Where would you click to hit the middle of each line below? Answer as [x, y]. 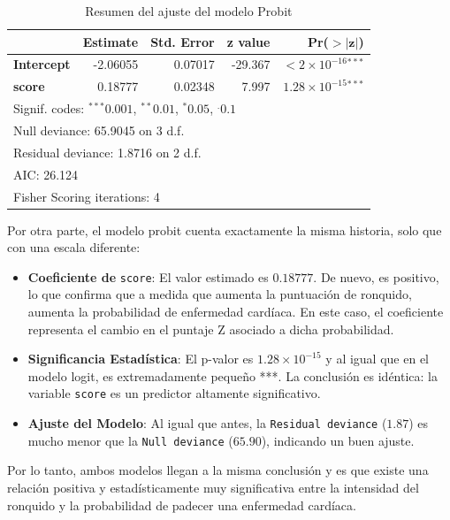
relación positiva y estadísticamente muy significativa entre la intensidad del [213, 487]
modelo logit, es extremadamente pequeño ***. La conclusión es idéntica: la [233, 375]
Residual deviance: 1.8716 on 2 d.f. [107, 152]
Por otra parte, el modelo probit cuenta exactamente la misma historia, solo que [225, 229]
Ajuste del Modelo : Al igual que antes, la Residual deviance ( [207, 423]
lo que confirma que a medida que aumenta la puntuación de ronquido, [220, 294]
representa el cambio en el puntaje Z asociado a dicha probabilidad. [211, 329]
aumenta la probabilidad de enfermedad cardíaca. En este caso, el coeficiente [236, 312]
